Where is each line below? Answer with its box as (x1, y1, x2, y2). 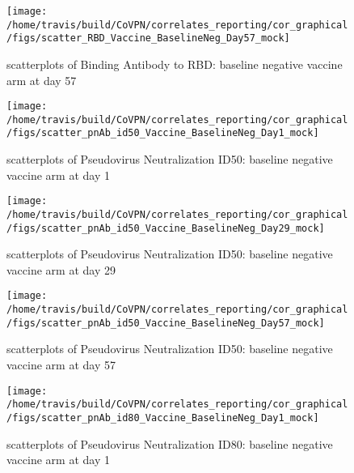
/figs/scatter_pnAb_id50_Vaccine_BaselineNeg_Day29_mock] (6, 222, 325, 234)
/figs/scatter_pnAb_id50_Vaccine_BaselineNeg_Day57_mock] (6, 317, 325, 329)
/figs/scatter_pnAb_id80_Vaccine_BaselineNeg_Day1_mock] (6, 411, 319, 424)
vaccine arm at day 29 (6, 261, 116, 278)
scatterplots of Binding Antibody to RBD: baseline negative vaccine (6, 55, 343, 72)
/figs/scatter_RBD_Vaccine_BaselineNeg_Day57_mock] (6, 32, 290, 45)
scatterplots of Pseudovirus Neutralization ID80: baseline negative (6, 435, 333, 452)
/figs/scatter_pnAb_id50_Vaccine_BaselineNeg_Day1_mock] (6, 127, 319, 139)
